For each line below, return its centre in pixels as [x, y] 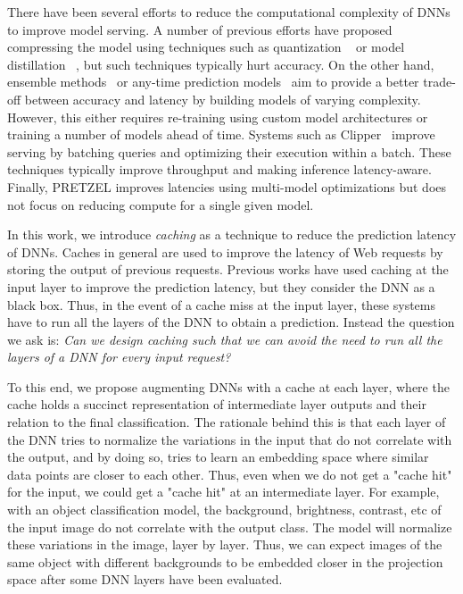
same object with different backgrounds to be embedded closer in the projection [225, 561]
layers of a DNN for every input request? [119, 357]
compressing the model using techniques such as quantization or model [206, 47]
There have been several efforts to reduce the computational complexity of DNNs [229, 12]
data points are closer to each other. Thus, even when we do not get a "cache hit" [230, 474]
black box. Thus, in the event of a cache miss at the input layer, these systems [222, 304]
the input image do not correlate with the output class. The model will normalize [230, 527]
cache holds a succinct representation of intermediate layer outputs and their [217, 404]
